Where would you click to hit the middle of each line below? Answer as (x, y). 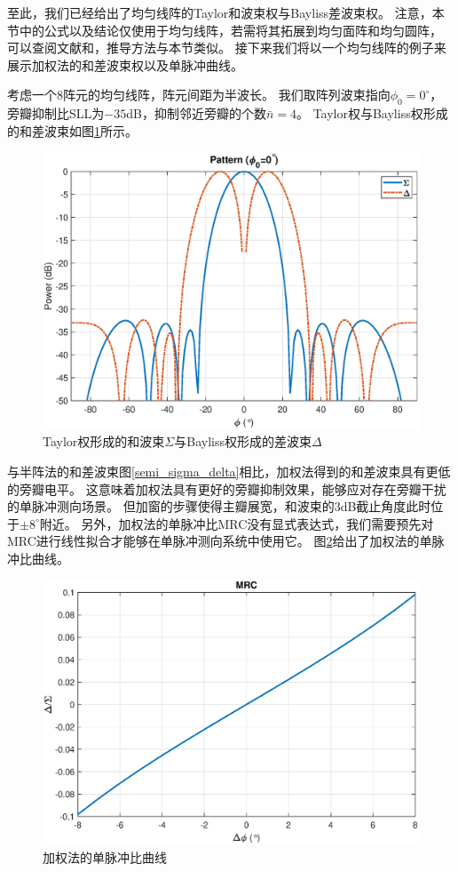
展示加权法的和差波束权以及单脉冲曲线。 (125, 64)
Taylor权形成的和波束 (104, 441)
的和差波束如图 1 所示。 (72, 130)
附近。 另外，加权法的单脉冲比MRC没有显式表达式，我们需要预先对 (237, 523)
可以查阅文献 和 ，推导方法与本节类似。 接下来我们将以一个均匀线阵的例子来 (227, 48)
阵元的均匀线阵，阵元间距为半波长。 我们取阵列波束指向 (227, 95)
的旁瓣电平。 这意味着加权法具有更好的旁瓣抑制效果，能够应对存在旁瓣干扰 (227, 488)
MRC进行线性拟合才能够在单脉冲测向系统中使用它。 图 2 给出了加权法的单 (220, 541)
